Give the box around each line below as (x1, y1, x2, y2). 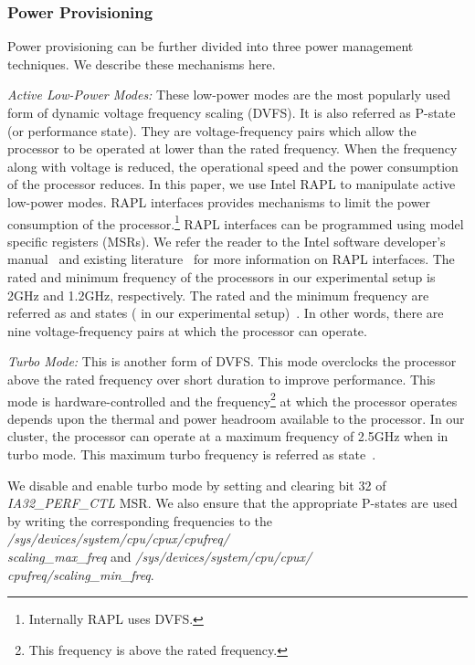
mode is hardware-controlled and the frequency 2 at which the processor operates (7, 388, 458, 410)
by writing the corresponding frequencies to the (7, 511, 273, 530)
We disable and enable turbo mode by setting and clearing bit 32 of (7, 475, 386, 494)
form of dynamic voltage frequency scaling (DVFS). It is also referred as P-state (7, 103, 456, 121)
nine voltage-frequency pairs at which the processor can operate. (7, 321, 367, 340)
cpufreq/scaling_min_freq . (7, 565, 154, 584)
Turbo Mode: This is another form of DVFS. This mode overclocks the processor (7, 352, 457, 371)
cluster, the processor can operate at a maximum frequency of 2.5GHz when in (7, 427, 449, 446)
